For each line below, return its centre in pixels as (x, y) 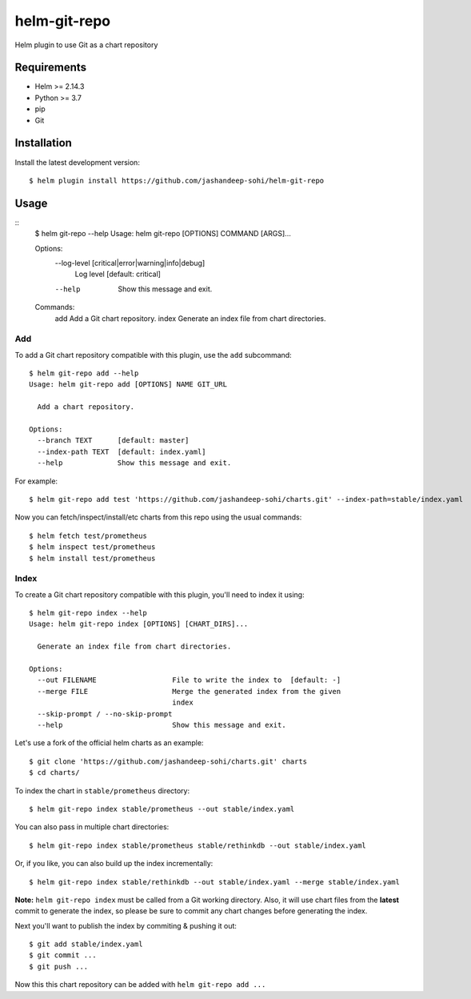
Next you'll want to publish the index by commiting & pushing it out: (126, 925)
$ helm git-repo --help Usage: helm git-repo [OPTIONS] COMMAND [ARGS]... (163, 234)
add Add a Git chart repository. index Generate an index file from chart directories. (190, 318)
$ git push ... (59, 966)
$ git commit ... (63, 955)
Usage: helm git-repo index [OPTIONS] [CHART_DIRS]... (139, 624)
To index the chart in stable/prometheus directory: (102, 790)
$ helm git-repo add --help (84, 373)
